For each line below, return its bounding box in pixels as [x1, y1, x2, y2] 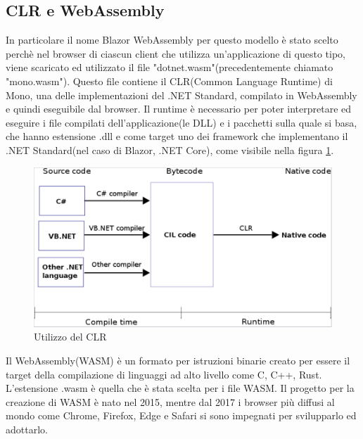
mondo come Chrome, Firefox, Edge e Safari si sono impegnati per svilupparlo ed [6, 408, 357, 423]
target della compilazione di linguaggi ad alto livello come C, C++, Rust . [6, 367, 322, 381]
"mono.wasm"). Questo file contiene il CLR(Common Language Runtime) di [6, 73, 333, 88]
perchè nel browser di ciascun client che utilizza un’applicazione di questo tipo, [6, 46, 345, 61]
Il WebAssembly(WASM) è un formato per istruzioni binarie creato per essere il [6, 353, 350, 368]
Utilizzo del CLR [34, 329, 107, 344]
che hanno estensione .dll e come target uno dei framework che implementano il [6, 129, 348, 144]
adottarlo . [6, 422, 48, 436]
